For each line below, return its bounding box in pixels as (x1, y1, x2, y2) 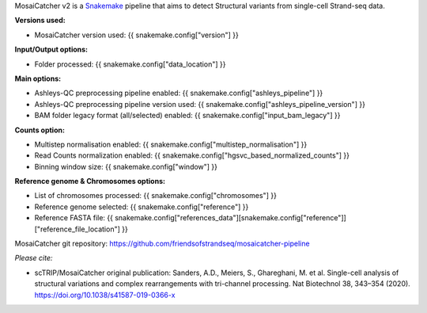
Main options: (14, 74, 62, 83)
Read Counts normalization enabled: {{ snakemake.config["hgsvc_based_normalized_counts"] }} (34, 151, 350, 160)
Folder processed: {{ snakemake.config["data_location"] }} (34, 59, 226, 69)
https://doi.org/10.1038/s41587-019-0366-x (34, 290, 176, 300)
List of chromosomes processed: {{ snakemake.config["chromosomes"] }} (34, 191, 277, 200)
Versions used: (14, 16, 66, 25)
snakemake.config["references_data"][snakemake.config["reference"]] (115, 213, 347, 223)
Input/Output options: (14, 44, 89, 55)
